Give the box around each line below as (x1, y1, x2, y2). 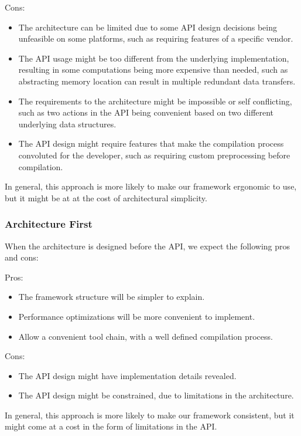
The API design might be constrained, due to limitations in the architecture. (18, 389, 294, 401)
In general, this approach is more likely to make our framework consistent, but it (5, 408, 295, 421)
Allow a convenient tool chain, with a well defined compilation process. (18, 330, 273, 342)
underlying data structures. (18, 117, 117, 130)
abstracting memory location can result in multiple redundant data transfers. (18, 75, 296, 87)
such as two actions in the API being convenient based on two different (18, 106, 274, 119)
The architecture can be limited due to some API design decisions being (18, 21, 277, 33)
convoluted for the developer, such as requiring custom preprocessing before (18, 148, 290, 161)
